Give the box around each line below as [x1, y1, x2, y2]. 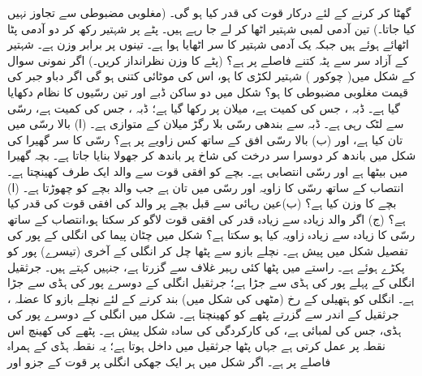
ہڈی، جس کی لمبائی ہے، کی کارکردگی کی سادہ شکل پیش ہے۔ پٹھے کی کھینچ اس [7, 321, 402, 338]
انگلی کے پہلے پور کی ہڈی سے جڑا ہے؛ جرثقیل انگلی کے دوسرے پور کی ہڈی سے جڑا [7, 274, 415, 291]
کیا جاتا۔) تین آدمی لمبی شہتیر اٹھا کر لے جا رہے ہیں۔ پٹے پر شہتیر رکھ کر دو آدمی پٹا [7, 19, 416, 36]
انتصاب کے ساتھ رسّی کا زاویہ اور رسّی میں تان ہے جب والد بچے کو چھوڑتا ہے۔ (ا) [7, 178, 404, 195]
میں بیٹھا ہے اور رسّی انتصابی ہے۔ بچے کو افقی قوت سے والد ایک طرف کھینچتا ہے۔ [7, 162, 408, 179]
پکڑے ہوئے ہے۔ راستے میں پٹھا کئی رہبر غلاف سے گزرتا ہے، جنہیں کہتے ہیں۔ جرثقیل [7, 258, 405, 275]
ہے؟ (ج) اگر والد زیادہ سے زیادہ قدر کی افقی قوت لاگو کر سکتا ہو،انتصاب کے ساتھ [7, 210, 406, 227]
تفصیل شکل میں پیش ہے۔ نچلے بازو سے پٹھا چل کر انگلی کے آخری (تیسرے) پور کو [7, 241, 408, 258]
